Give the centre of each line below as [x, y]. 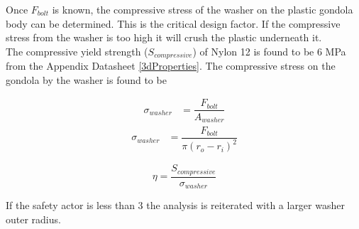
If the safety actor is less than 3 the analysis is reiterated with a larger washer [175, 205]
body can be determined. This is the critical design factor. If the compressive [173, 23]
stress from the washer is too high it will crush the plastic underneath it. [164, 37]
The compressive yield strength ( [77, 51]
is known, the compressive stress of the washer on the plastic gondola [203, 9]
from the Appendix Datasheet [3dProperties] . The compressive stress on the [171, 66]
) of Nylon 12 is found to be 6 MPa [269, 51]
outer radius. [33, 219]
